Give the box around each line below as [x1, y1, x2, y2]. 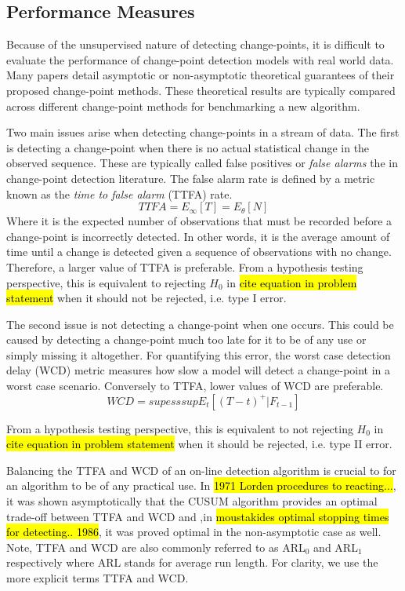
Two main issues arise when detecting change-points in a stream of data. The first [6, 124, 400, 140]
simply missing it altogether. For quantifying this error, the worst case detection [6, 346, 391, 363]
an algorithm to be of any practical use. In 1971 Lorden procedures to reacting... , [6, 477, 396, 494]
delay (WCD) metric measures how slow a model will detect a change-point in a [6, 362, 391, 378]
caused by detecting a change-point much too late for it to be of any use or [6, 331, 367, 348]
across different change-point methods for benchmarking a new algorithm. [6, 97, 360, 114]
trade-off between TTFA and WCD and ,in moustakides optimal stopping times [6, 508, 389, 524]
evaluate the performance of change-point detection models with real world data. [6, 51, 394, 67]
